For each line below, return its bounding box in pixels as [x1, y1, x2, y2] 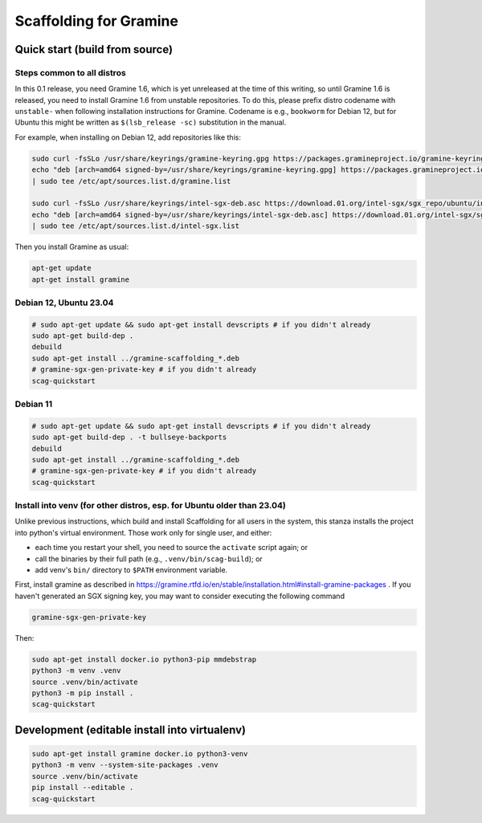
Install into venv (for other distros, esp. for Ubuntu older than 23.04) [14, 500, 287, 511]
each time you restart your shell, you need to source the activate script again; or [35, 543, 308, 552]
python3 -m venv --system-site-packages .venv [31, 760, 219, 770]
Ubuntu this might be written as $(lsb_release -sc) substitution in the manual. [14, 117, 287, 128]
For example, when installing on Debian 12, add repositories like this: [14, 132, 241, 142]
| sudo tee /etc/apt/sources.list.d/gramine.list [31, 177, 231, 185]
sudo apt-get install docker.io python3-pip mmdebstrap [31, 654, 257, 664]
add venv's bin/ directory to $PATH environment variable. [35, 565, 228, 575]
